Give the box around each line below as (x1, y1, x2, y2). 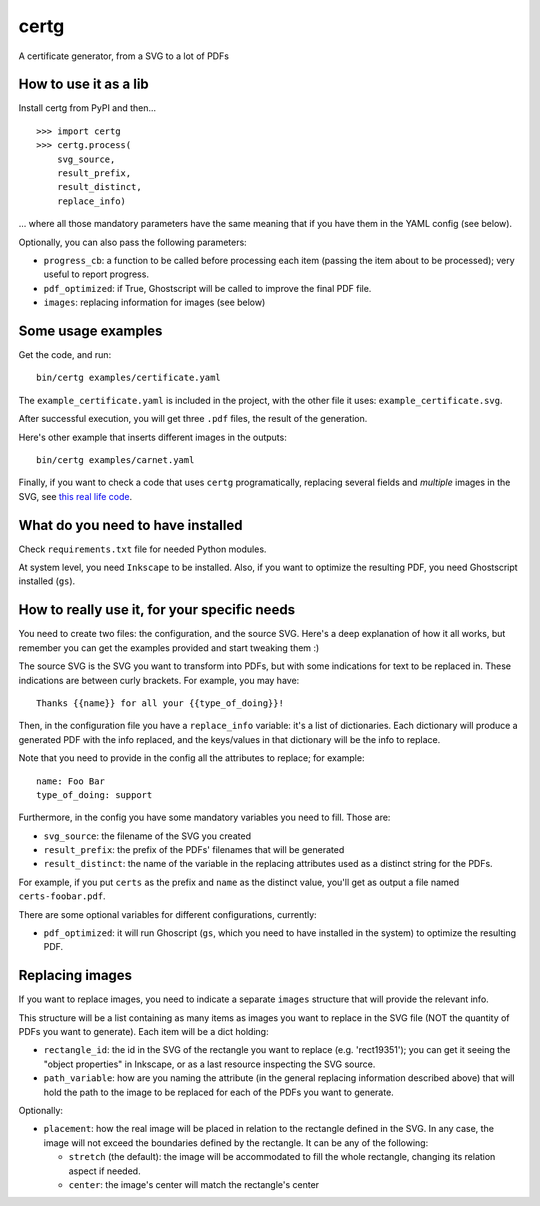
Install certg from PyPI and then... (18, 102, 157, 114)
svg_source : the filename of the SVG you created (43, 830, 252, 842)
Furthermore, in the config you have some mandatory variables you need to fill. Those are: (18, 811, 391, 824)
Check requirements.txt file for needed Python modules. (18, 543, 267, 555)
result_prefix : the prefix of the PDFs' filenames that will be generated (43, 844, 345, 856)
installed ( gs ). (18, 575, 76, 587)
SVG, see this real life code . (18, 490, 133, 502)
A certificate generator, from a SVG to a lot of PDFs (18, 50, 230, 62)
